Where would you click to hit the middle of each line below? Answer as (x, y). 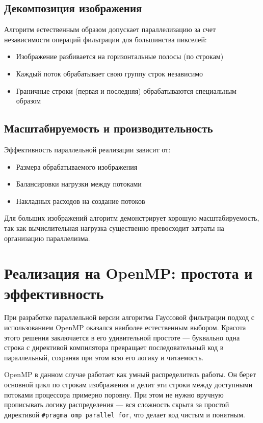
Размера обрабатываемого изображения (77, 166)
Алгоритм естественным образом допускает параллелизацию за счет (110, 29)
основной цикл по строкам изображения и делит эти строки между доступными (128, 384)
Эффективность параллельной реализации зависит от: (87, 149)
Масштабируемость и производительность (109, 128)
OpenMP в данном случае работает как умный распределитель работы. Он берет (130, 374)
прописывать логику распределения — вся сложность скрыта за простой (117, 404)
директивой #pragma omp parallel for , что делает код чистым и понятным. (125, 414)
